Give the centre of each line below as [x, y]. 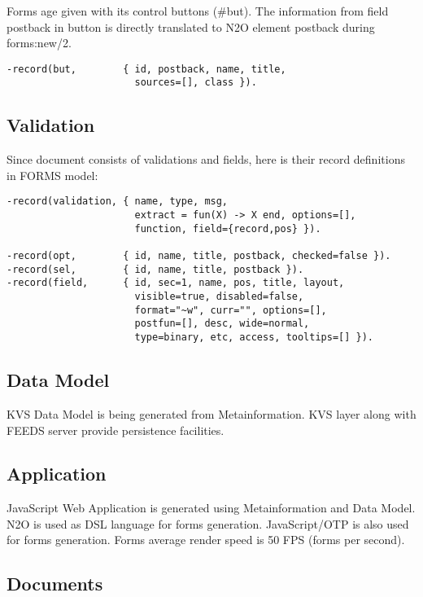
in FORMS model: [52, 175]
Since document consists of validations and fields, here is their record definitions [206, 159]
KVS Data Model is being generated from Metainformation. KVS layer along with [211, 413]
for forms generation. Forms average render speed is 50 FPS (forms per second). [206, 540]
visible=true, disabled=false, [219, 297]
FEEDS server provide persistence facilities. [116, 430]
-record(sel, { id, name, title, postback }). [155, 269]
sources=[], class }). [196, 83]
